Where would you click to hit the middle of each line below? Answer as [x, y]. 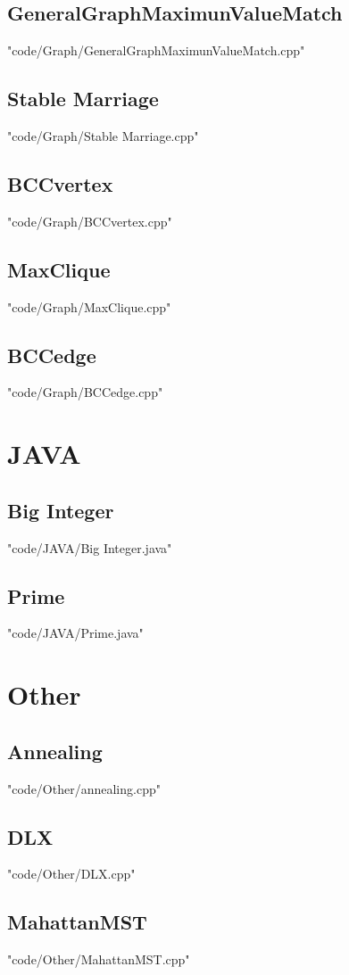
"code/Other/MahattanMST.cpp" [99, 959]
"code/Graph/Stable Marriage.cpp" [103, 136]
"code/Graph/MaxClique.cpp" [89, 306]
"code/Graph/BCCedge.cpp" [85, 392]
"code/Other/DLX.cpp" [71, 874]
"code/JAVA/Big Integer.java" [90, 547]
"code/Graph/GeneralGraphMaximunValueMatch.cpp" [156, 50]
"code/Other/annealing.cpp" [84, 788]
